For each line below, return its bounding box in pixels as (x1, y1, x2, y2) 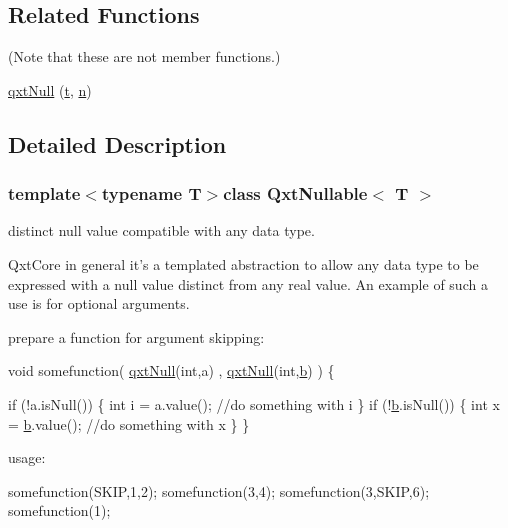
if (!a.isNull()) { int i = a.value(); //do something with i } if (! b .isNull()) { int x (8, 393, 500, 414)
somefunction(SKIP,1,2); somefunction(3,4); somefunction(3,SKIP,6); (8, 480, 430, 501)
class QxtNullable (223, 181, 368, 206)
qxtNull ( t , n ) (8, 79, 92, 100)
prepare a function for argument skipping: (8, 326, 265, 347)
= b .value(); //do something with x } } (8, 413, 250, 434)
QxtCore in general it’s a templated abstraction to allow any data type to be (8, 253, 479, 274)
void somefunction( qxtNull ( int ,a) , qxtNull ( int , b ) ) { (8, 360, 335, 381)
